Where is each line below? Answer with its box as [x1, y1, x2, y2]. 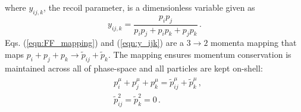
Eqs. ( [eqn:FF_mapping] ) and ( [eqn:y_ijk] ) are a [5, 36, 184, 49]
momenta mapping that [211, 36, 297, 49]
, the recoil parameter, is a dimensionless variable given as [43, 1, 255, 13]
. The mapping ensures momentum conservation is [108, 48, 291, 61]
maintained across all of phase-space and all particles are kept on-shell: [5, 61, 263, 74]
